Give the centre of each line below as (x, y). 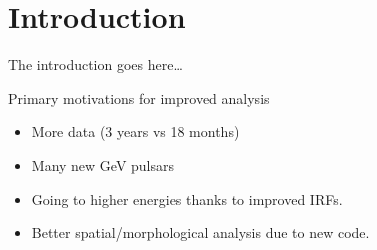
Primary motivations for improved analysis (139, 97)
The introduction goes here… (95, 64)
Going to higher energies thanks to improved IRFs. (187, 198)
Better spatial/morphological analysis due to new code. (200, 232)
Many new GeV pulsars (103, 164)
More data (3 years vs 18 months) (135, 131)
